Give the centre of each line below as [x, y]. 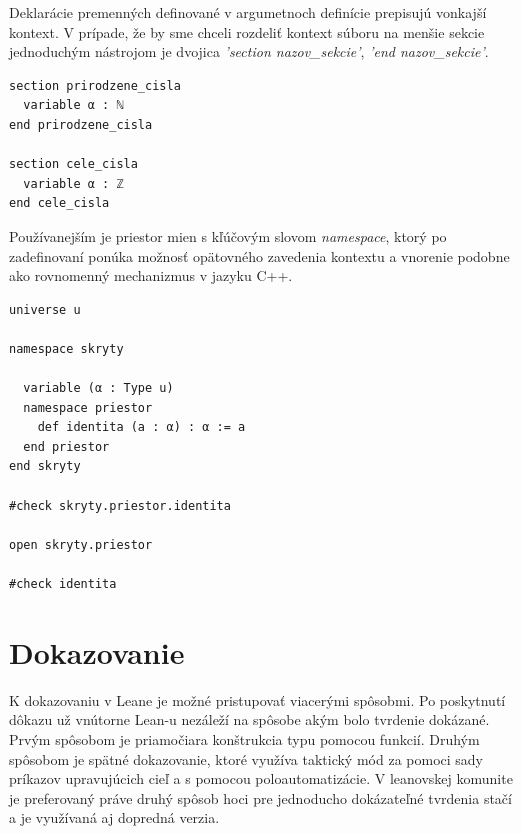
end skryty [45, 466]
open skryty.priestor [81, 544]
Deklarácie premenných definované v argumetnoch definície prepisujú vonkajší [248, 12]
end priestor [66, 446]
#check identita [63, 584]
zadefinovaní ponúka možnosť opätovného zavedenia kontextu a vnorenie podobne [259, 255]
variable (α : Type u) [98, 388]
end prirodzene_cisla [81, 124]
